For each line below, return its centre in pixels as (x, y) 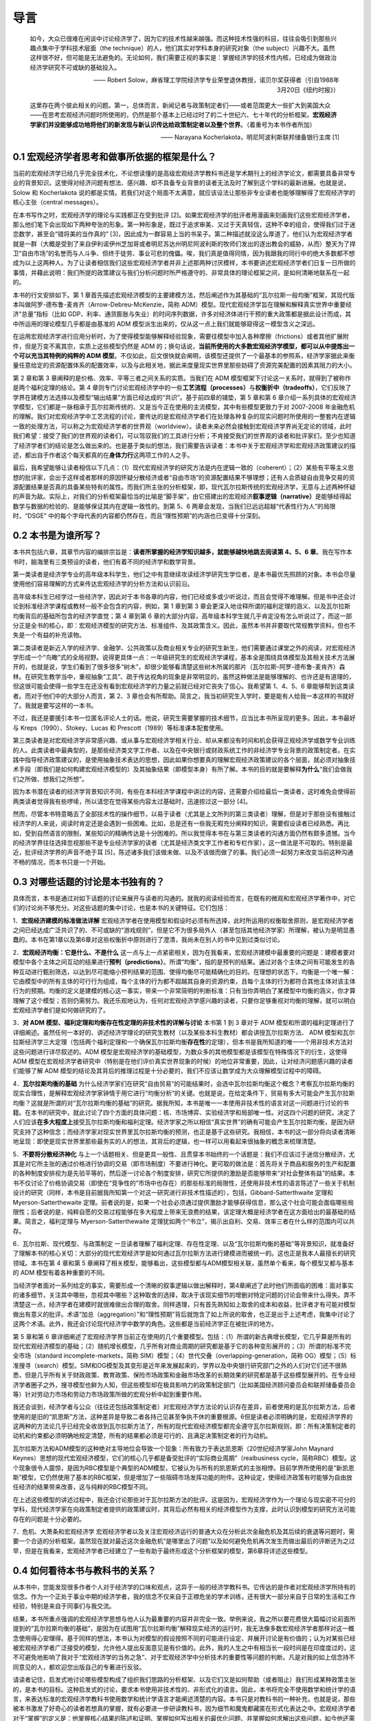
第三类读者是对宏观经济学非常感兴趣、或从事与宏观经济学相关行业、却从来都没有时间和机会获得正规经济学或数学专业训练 (184, 741)
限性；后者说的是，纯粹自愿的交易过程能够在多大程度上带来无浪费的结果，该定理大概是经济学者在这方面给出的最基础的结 (184, 1212)
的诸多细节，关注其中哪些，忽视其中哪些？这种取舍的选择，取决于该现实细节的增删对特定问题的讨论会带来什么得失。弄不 (184, 1295)
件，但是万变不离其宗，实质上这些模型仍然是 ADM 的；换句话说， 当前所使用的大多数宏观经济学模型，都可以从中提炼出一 (184, 346)
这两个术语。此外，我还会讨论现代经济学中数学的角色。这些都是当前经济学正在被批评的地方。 (145, 1324)
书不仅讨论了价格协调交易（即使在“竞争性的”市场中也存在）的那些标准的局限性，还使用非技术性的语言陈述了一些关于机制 (184, 1183)
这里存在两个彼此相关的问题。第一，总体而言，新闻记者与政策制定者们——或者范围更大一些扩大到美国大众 (180, 105)
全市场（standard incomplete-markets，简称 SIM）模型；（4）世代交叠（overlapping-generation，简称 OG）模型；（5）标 (184, 1355)
